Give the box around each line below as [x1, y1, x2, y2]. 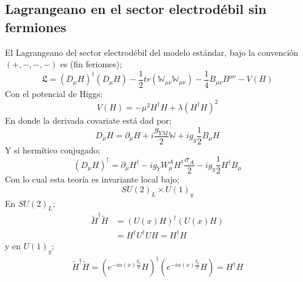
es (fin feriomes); [60, 58, 122, 70]
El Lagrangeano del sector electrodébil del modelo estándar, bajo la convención [5, 45, 299, 58]
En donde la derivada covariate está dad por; [5, 113, 171, 126]
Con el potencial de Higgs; [5, 87, 103, 99]
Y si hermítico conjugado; [5, 143, 101, 156]
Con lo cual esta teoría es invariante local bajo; [5, 173, 179, 186]
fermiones [5, 17, 67, 36]
